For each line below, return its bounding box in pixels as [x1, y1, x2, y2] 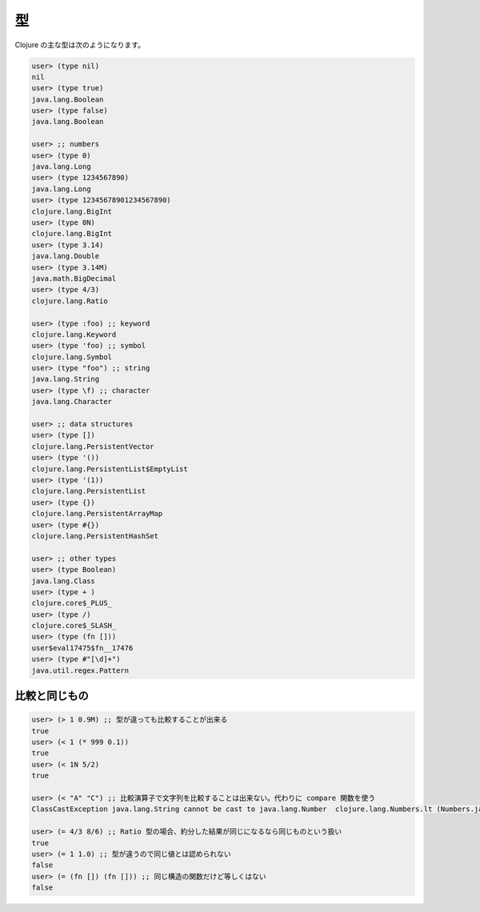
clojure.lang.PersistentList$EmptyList [31, 464, 188, 474]
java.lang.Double [31, 252, 100, 261]
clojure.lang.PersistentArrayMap [31, 509, 163, 518]
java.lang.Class [31, 576, 96, 586]
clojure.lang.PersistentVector [31, 442, 155, 451]
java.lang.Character [31, 397, 112, 406]
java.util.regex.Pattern [31, 666, 130, 675]
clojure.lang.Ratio [31, 296, 108, 306]
